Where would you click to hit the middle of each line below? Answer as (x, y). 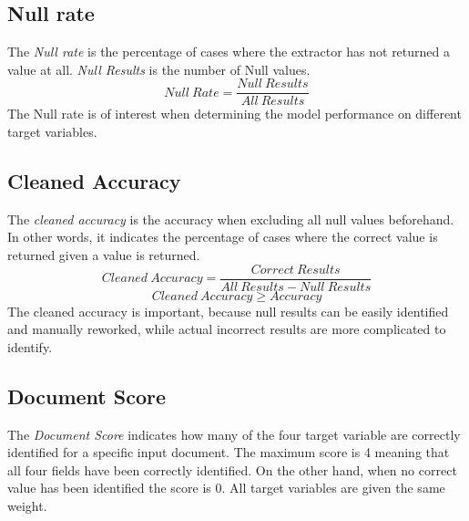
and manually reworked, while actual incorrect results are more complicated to (227, 329)
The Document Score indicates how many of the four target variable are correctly (234, 434)
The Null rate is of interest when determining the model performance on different (234, 114)
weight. (27, 506)
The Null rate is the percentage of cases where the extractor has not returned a (229, 52)
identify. (30, 346)
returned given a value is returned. (104, 255)
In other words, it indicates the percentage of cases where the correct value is (223, 237)
